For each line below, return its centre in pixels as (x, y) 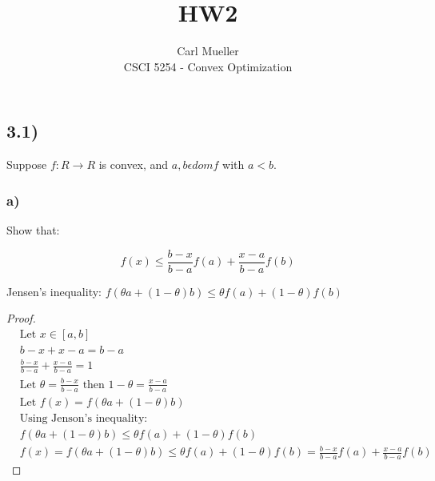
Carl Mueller (208, 51)
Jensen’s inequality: (54, 291)
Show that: (33, 229)
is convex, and (134, 164)
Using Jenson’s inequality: (84, 418)
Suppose (27, 164)
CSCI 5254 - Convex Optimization (208, 66)
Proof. (21, 318)
